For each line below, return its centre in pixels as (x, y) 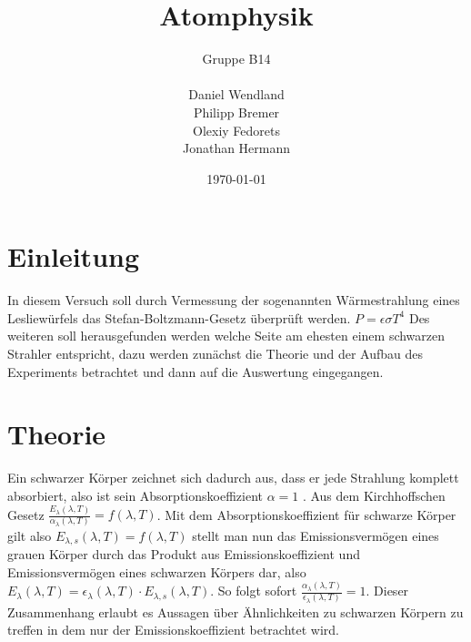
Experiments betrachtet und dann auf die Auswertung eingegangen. (195, 371)
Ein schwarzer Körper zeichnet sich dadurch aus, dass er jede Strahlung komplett (233, 478)
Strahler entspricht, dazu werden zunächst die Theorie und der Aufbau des (215, 353)
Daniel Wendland (236, 94)
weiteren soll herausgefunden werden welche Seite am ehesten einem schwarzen (226, 336)
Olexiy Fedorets (236, 130)
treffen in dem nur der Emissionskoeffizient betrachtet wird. (173, 630)
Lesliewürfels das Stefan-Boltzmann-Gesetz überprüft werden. (179, 317)
